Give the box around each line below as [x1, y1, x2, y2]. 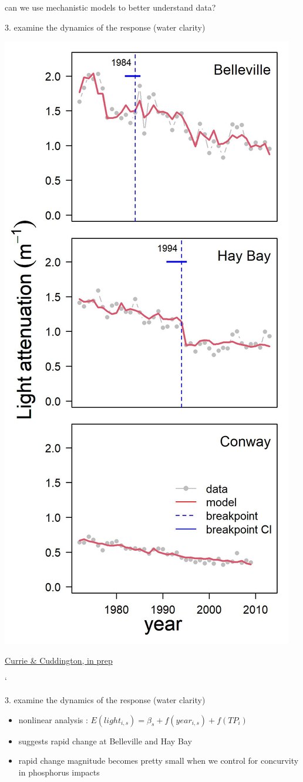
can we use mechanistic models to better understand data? [5, 1, 216, 13]
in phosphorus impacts [18, 766, 100, 778]
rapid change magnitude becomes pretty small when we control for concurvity [18, 754, 299, 767]
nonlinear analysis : [18, 713, 88, 726]
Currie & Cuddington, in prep [5, 654, 113, 666]
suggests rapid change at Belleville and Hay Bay [18, 734, 192, 747]
